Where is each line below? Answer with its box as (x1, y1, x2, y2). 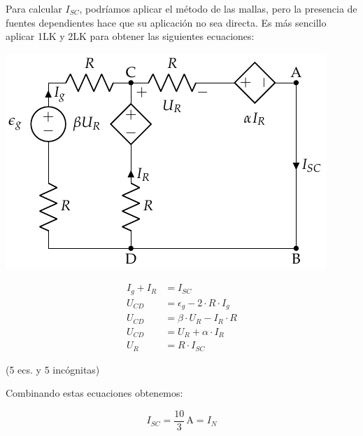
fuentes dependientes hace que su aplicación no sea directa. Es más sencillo (6, 15, 327, 29)
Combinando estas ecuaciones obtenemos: (6, 386, 183, 400)
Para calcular (6, 1, 62, 15)
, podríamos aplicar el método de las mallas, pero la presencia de (79, 1, 357, 15)
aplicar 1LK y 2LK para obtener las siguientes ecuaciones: (6, 29, 255, 43)
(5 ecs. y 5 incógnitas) (6, 362, 100, 376)
